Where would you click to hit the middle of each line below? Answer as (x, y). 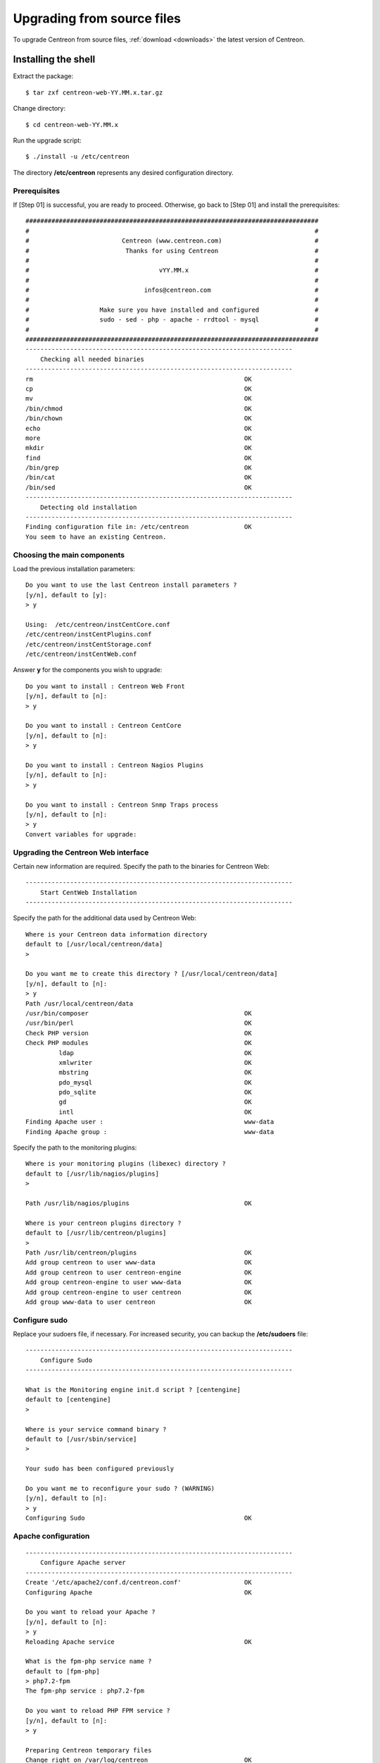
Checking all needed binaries (92, 359)
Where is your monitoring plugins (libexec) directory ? (126, 1164)
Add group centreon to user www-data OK (139, 1263)
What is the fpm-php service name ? (89, 1661)
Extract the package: (43, 76)
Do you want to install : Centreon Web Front (106, 686)
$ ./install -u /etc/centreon (78, 157)
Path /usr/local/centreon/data (80, 1003)
